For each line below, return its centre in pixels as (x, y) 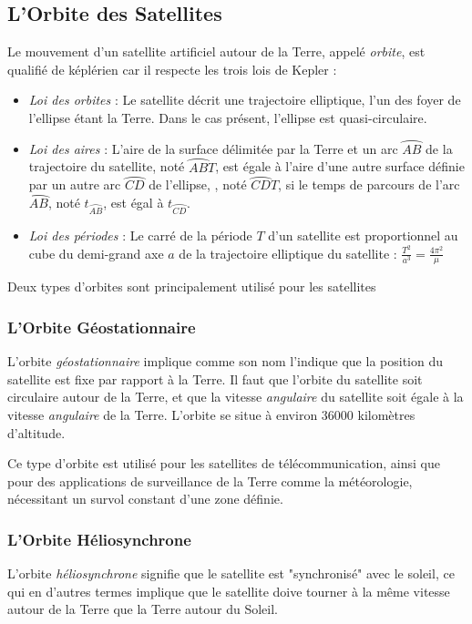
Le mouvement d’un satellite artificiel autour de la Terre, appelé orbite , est (216, 51)
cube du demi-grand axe (96, 253)
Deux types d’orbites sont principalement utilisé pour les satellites (192, 286)
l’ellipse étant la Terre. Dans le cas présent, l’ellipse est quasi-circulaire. (228, 117)
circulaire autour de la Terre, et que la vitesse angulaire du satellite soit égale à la (236, 397)
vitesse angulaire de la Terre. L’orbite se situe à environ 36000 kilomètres (211, 415)
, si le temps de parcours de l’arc (369, 184)
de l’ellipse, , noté (198, 184)
